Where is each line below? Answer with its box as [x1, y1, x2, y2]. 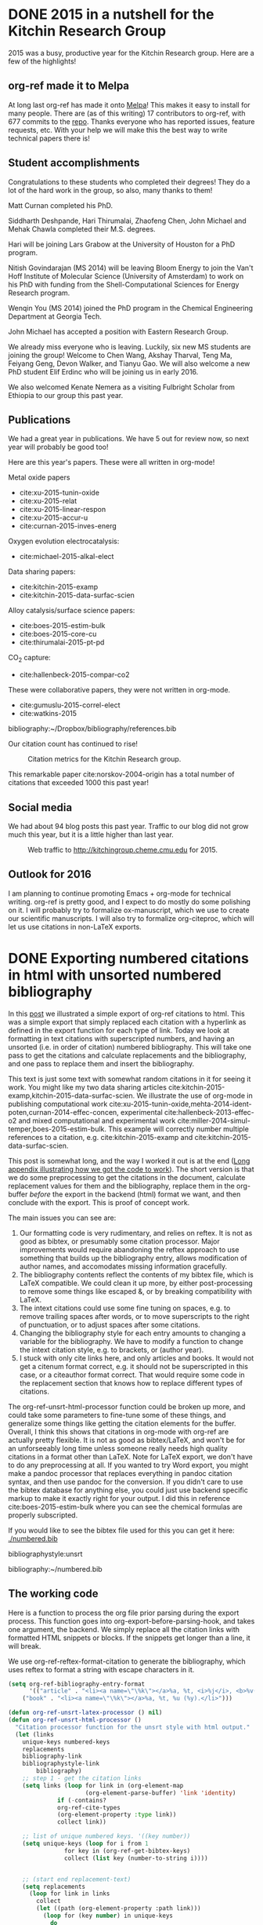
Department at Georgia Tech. [8, 312, 102, 321]
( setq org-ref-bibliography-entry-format [8, 1680, 146, 1688]
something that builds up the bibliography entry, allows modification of [19, 1253, 248, 1262]
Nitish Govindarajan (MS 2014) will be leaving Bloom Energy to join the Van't [8, 263, 254, 272]
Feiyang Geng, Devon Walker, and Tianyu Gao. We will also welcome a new [8, 359, 250, 368]
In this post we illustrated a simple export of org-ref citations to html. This [8, 1009, 245, 1018]
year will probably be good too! [8, 442, 109, 452]
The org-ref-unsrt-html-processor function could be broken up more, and [8, 1401, 246, 1411]
